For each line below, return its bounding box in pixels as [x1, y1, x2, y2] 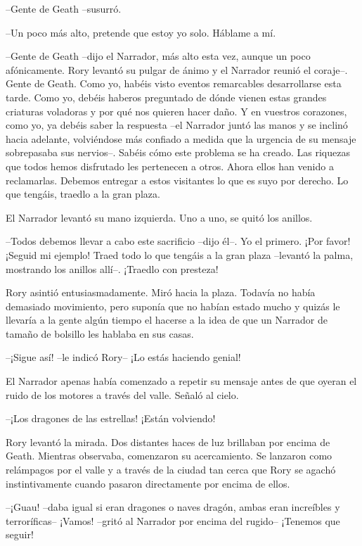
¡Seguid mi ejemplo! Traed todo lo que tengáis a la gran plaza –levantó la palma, [6, 247, 354, 262]
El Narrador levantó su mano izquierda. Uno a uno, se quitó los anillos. [6, 210, 313, 224]
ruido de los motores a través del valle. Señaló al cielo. [6, 387, 239, 402]
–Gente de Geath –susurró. [6, 1, 122, 15]
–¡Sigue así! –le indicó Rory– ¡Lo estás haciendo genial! [6, 350, 241, 364]
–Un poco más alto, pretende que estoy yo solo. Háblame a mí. [6, 25, 276, 39]
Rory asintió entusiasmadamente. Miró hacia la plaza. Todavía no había [6, 285, 316, 300]
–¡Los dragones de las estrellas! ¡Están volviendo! [6, 411, 216, 426]
